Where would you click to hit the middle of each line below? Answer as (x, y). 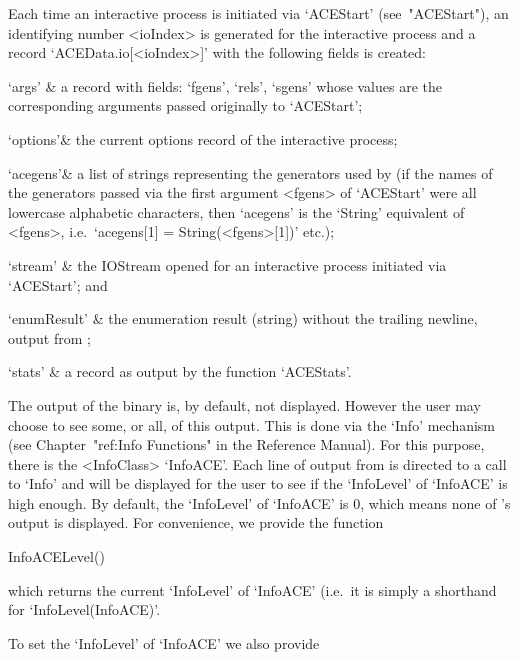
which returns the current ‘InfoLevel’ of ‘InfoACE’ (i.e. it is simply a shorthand (252, 589)
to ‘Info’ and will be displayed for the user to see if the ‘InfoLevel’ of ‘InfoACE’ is (258, 483)
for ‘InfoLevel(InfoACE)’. (84, 609)
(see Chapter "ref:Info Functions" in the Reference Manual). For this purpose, (246, 444)
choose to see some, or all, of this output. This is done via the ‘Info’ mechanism (252, 424)
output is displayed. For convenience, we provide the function (196, 522)
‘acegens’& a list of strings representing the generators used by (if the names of (250, 172)
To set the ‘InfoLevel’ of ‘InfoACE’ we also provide (164, 642)
